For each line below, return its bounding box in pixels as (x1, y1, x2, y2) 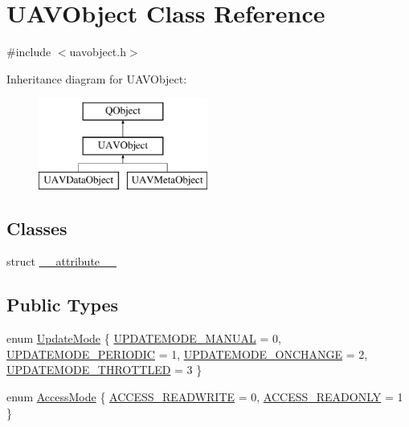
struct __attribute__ (6, 253, 117, 270)
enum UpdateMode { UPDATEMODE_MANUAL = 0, (6, 330, 281, 347)
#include (6, 43, 51, 60)
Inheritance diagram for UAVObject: (6, 70, 187, 87)
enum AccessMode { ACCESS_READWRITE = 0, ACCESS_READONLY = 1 (6, 388, 403, 405)
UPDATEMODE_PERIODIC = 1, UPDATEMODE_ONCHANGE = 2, (6, 345, 368, 362)
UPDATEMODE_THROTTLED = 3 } (6, 361, 202, 378)
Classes (6, 215, 67, 240)
